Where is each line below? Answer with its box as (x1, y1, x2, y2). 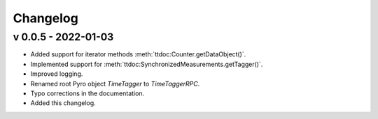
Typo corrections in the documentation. (30, 89, 145, 97)
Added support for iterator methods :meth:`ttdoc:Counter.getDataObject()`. (30, 50, 246, 58)
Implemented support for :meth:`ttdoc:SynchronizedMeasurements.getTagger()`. (30, 60, 263, 68)
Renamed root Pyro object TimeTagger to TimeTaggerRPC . (30, 79, 200, 88)
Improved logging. (30, 70, 83, 78)
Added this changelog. (30, 99, 96, 107)
